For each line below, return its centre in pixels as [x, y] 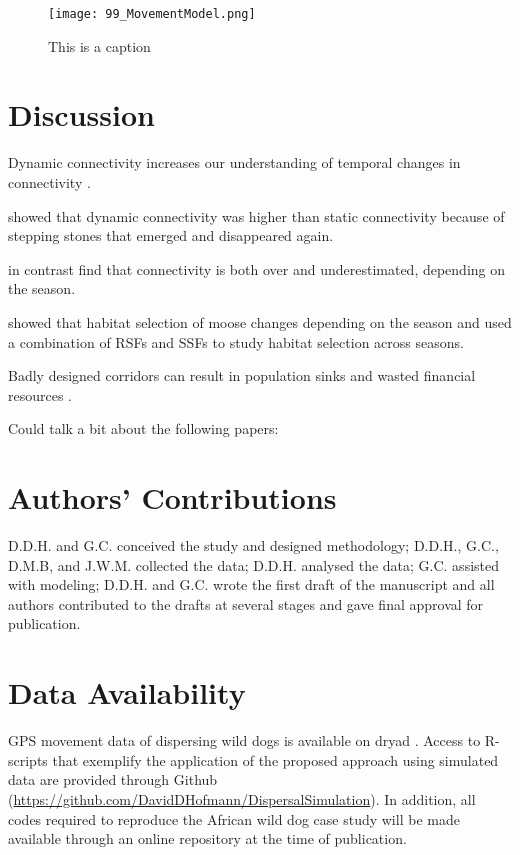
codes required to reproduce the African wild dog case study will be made [234, 818]
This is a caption [99, 45]
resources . [40, 394]
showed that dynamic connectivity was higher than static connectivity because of [256, 215]
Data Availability [127, 692]
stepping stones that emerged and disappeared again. [171, 235]
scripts [28, 759]
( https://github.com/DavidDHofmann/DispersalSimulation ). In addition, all [242, 798]
